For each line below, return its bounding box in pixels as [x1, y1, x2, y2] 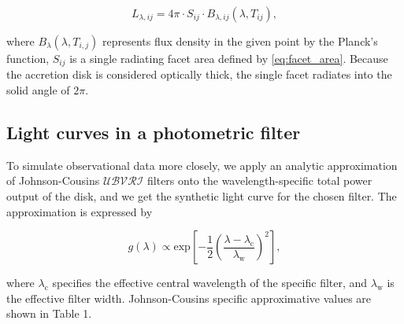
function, [6, 50, 50, 66]
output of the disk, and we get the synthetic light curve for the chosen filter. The [6, 188, 397, 204]
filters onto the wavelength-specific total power [147, 172, 372, 189]
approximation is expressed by [6, 203, 153, 219]
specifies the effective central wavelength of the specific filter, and [52, 274, 368, 291]
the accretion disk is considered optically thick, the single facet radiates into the [6, 66, 392, 83]
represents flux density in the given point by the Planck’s [102, 33, 378, 49]
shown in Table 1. [6, 305, 92, 322]
